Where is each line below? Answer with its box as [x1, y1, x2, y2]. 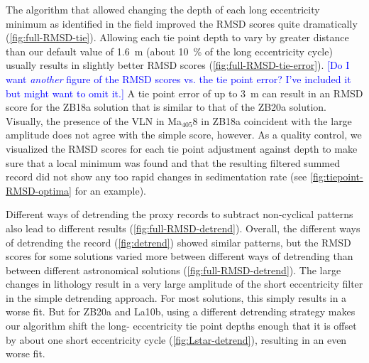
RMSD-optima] [6, 183, 72, 197]
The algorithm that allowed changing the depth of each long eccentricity [6, 2, 320, 16]
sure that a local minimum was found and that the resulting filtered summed [6, 155, 340, 170]
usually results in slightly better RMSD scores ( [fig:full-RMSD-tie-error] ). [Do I [6, 58, 350, 72]
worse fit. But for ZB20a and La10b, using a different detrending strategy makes [6, 304, 356, 319]
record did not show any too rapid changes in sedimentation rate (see [6, 169, 307, 184]
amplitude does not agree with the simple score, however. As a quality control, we [6, 127, 362, 142]
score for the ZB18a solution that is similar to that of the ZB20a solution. [6, 99, 326, 114]
